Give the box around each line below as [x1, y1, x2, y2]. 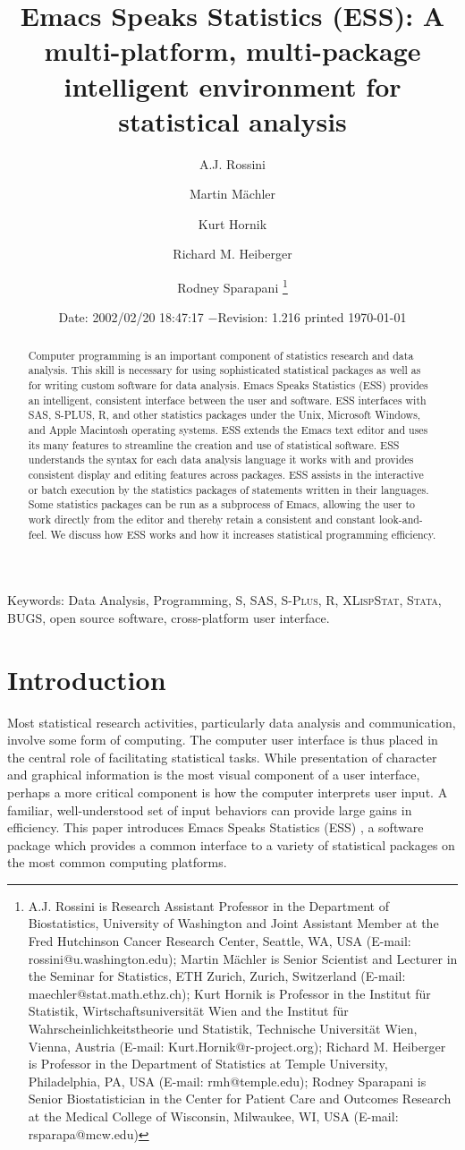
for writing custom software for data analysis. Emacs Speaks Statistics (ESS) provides [28, 378, 428, 393]
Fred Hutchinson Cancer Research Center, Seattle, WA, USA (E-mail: [28, 932, 411, 950]
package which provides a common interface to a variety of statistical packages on [7, 835, 455, 854]
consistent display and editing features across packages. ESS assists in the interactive [28, 466, 424, 481]
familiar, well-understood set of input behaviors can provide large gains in [7, 800, 412, 819]
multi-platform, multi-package [44, 32, 421, 69]
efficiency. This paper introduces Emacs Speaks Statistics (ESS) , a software [7, 818, 424, 837]
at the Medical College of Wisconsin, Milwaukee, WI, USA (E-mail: [28, 1107, 399, 1126]
